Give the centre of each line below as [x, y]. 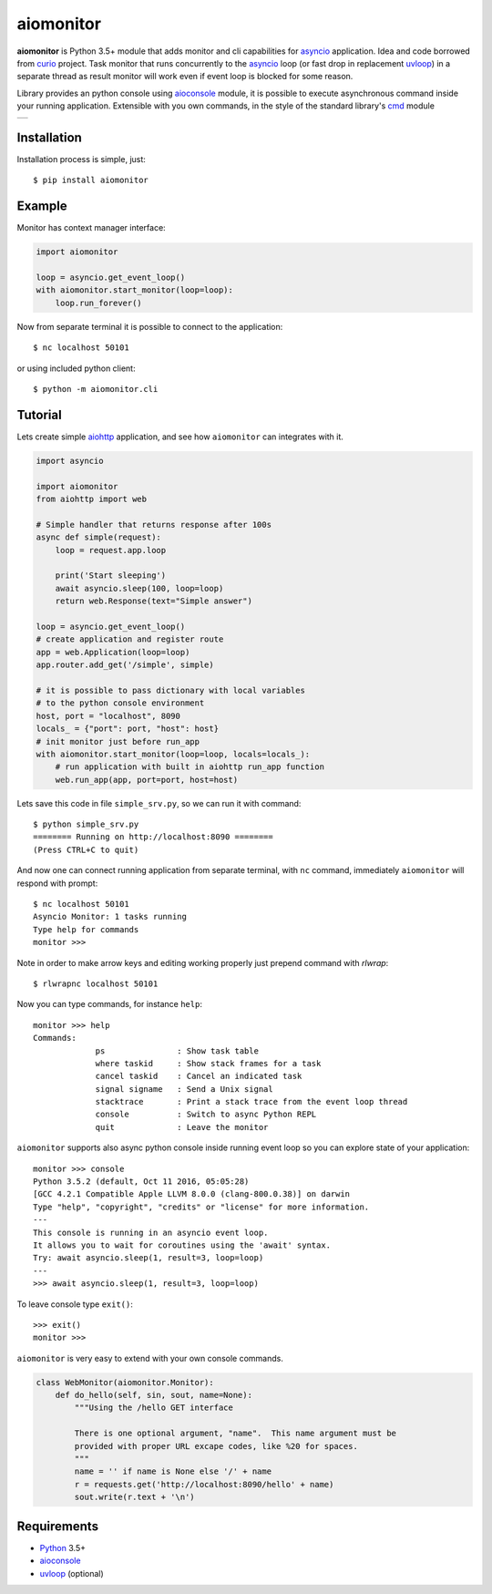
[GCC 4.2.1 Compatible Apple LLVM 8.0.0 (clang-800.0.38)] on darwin [192, 1194]
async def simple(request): [98, 537]
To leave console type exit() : [75, 1304]
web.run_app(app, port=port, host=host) [147, 780]
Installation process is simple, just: [81, 159]
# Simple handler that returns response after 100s [154, 524]
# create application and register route [130, 639]
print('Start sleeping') [111, 576]
